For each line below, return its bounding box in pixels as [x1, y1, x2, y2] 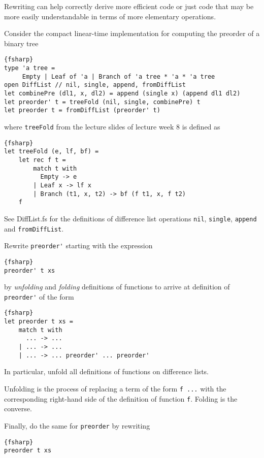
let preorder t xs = [4, 318, 74, 325]
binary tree [4, 38, 39, 48]
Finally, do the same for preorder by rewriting [4, 420, 150, 431]
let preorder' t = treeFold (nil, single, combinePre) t [4, 98, 201, 106]
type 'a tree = [4, 64, 55, 72]
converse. [4, 403, 32, 414]
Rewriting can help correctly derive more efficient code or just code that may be [4, 1, 254, 11]
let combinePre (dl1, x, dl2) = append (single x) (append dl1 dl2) [4, 90, 241, 97]
